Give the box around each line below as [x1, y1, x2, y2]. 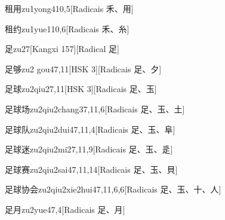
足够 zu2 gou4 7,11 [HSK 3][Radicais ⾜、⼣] [5, 62, 162, 75]
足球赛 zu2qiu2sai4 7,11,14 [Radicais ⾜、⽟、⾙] [5, 163, 178, 175]
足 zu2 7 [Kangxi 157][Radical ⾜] [5, 42, 119, 55]
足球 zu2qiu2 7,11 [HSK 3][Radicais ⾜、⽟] [5, 82, 157, 95]
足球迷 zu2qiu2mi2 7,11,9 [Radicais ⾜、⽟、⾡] [5, 143, 173, 155]
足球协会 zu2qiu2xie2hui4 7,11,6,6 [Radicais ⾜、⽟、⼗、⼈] [5, 183, 221, 195]
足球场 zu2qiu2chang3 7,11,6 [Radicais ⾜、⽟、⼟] [5, 102, 185, 115]
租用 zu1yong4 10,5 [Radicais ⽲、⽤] [5, 2, 134, 14]
